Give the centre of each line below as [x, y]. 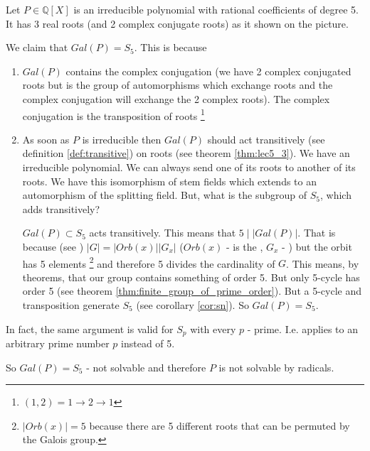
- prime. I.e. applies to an [302, 328]
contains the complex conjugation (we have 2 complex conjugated [208, 71]
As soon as [46, 139]
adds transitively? [61, 208]
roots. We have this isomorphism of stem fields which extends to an [169, 181]
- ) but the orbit [317, 246]
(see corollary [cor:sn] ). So [192, 305]
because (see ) [53, 246]
